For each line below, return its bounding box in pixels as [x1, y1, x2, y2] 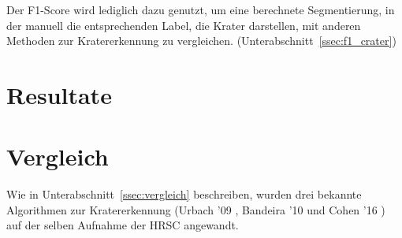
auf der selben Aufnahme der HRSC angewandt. [6, 217, 239, 233]
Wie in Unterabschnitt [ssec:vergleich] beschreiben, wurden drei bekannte [6, 186, 362, 203]
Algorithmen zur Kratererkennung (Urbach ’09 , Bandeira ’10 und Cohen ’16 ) [6, 201, 385, 218]
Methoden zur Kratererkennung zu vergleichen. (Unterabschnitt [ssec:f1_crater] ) [6, 32, 396, 49]
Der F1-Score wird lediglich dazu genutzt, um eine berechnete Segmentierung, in [6, 2, 395, 17]
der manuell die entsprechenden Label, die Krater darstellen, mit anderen [6, 17, 361, 33]
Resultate [6, 78, 112, 110]
